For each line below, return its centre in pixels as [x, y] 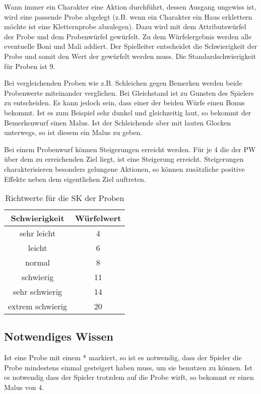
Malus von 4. [24, 387]
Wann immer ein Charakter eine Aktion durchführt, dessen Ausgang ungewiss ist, [130, 7]
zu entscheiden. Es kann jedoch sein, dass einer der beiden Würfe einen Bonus [124, 103]
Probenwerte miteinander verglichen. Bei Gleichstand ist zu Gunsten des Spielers [129, 92]
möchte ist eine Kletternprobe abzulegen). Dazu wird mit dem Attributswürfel [125, 26]
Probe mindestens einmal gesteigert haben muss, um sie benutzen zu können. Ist [128, 367]
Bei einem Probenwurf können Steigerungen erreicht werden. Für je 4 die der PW [130, 149]
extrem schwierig [38, 306]
